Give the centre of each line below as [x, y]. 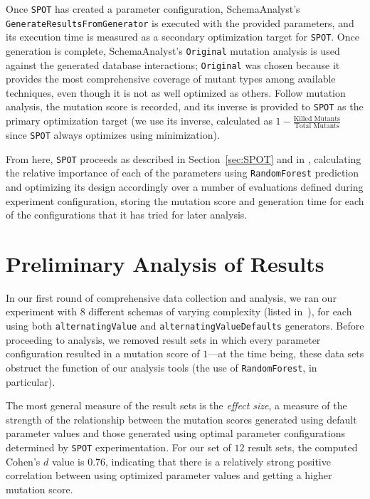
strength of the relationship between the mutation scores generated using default [181, 419]
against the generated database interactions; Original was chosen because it [173, 64]
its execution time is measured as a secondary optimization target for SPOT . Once [183, 37]
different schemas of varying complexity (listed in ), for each [220, 311]
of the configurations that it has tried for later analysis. [127, 215]
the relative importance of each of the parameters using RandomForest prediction [183, 173]
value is [68, 461]
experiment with [41, 311]
